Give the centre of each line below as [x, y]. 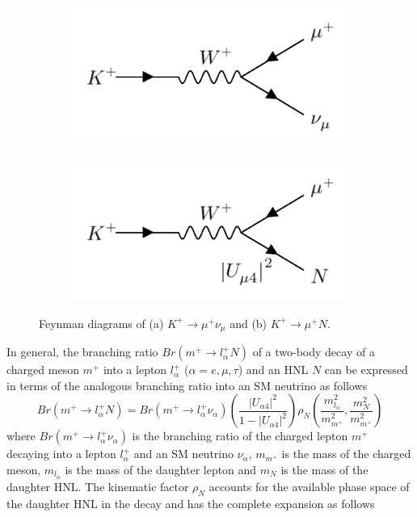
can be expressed [366, 370]
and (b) [249, 323]
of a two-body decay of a [314, 352]
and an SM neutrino [184, 454]
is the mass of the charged [346, 454]
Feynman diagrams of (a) [101, 323]
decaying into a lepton [61, 454]
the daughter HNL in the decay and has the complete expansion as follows [191, 503]
